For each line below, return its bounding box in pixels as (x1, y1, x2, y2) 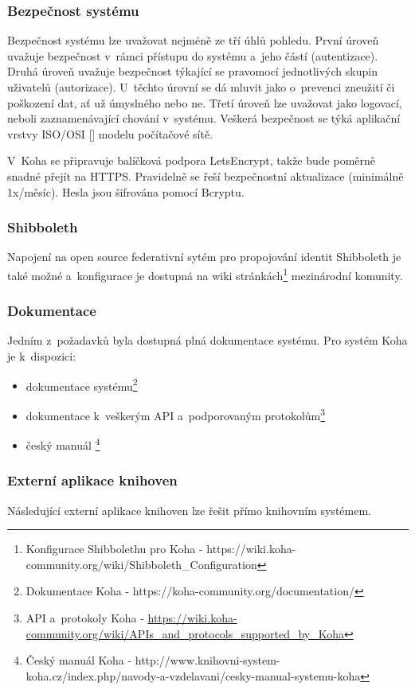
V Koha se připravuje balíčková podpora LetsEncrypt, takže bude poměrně (7, 152, 375, 169)
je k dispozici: (7, 348, 76, 364)
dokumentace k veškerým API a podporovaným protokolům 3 (25, 404, 326, 423)
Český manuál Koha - (25, 652, 132, 669)
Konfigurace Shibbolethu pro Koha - (25, 540, 203, 557)
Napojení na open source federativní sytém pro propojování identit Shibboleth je (7, 248, 401, 265)
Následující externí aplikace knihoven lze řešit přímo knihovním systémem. (7, 501, 371, 518)
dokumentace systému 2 (25, 375, 138, 394)
